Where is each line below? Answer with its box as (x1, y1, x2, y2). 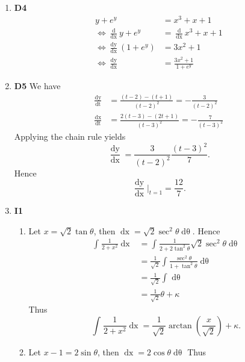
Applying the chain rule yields (14, 130, 126, 142)
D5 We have (14, 79, 61, 92)
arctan (168, 321, 192, 330)
